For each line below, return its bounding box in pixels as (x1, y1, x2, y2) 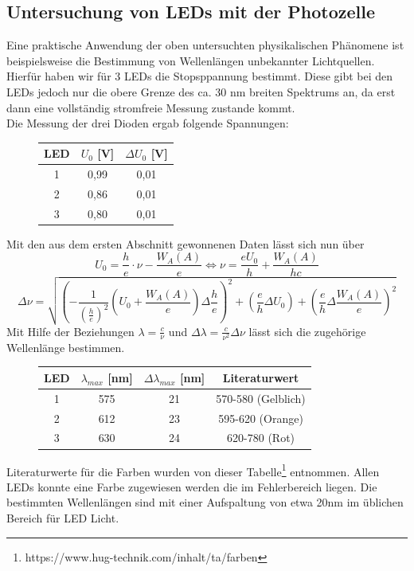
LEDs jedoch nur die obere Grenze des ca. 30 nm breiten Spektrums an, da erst (6, 83, 396, 100)
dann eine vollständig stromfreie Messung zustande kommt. (6, 99, 295, 115)
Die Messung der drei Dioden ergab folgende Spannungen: (6, 115, 289, 131)
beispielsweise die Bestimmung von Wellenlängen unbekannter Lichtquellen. (6, 52, 375, 68)
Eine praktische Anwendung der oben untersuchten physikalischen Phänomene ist (6, 37, 404, 53)
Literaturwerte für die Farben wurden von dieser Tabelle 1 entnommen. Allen (6, 460, 380, 479)
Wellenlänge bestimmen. (6, 338, 125, 355)
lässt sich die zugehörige (248, 323, 366, 339)
